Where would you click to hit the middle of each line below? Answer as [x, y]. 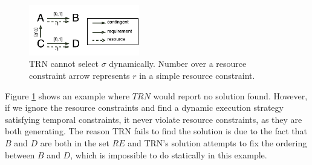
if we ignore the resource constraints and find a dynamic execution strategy [144, 107]
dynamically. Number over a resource [178, 64]
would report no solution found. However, [230, 95]
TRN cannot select [64, 64]
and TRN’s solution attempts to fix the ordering [217, 142]
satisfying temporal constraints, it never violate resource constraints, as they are [154, 119]
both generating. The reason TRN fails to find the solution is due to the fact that [156, 131]
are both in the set [75, 142]
